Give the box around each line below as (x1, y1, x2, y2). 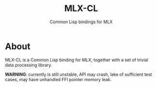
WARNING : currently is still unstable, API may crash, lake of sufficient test (5, 71, 152, 77)
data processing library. (5, 62, 52, 68)
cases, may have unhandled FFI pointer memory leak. (5, 76, 112, 82)
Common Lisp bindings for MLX (50, 19, 113, 25)
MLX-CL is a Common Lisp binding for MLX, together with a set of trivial (5, 57, 148, 63)
